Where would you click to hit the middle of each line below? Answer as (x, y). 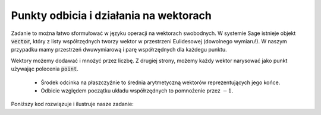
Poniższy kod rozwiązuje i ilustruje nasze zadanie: (72, 104)
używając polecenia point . (45, 69)
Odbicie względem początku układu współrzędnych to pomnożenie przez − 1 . (137, 90)
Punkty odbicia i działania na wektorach (111, 15)
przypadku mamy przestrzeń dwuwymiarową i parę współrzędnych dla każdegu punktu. (119, 50)
